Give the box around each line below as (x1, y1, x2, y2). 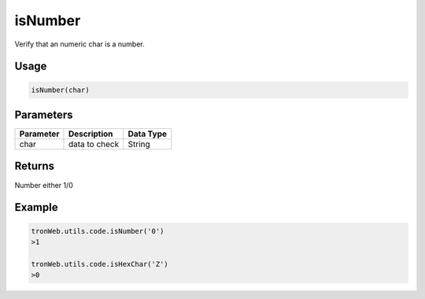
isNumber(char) (31, 85, 90, 94)
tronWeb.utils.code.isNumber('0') (31, 227, 164, 235)
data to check (68, 138, 120, 149)
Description (68, 128, 113, 139)
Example (14, 201, 58, 214)
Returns (14, 160, 55, 173)
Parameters (14, 108, 73, 121)
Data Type (128, 128, 167, 139)
